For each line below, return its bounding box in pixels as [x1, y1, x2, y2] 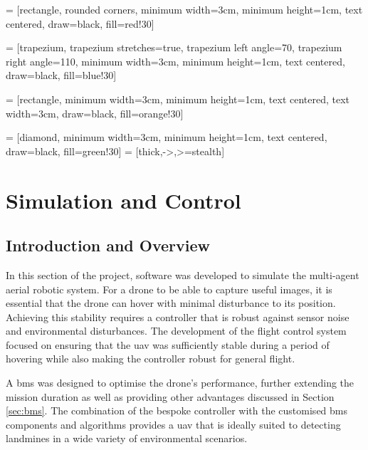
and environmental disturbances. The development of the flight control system [6, 323, 347, 338]
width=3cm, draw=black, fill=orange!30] [6, 105, 184, 120]
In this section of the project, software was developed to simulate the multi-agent [6, 267, 359, 282]
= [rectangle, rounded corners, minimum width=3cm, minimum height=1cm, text [6, 2, 363, 16]
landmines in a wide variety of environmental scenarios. [6, 431, 248, 446]
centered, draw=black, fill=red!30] [6, 16, 154, 31]
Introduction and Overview [6, 234, 211, 256]
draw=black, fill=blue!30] [6, 68, 117, 83]
